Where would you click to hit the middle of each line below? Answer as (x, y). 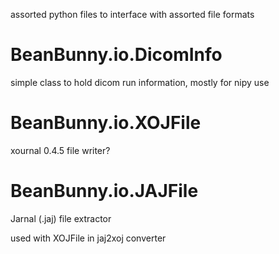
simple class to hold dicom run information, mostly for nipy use (140, 82)
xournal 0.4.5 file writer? (60, 150)
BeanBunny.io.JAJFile (104, 191)
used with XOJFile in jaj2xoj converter (88, 238)
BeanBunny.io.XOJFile (106, 123)
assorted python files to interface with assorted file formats (132, 14)
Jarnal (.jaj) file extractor (61, 218)
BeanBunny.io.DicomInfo (116, 55)
